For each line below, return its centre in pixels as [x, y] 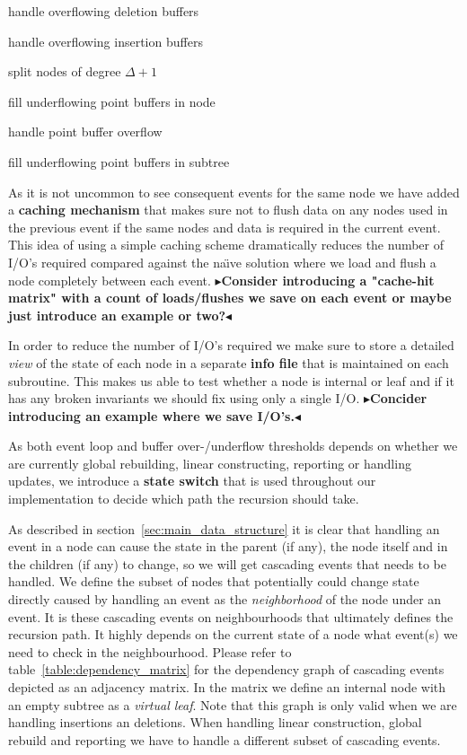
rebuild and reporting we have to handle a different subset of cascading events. [225, 739]
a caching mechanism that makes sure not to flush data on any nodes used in [228, 210]
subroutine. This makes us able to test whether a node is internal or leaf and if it [231, 380]
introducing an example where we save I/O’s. [151, 415]
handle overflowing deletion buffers [104, 11]
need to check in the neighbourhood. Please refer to [150, 651]
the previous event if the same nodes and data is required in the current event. [225, 227]
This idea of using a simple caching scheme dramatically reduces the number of [226, 245]
